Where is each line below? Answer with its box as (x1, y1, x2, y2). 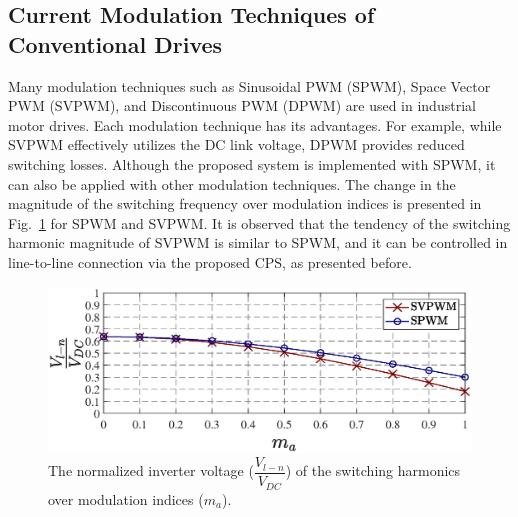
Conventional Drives (8, 28, 223, 59)
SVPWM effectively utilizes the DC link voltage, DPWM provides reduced (8, 134, 465, 155)
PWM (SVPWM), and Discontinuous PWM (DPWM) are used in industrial (8, 95, 476, 116)
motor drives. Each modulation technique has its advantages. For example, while (8, 114, 502, 135)
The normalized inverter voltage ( (48, 460, 254, 481)
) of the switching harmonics (285, 460, 461, 481)
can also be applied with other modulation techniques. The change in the (8, 173, 456, 194)
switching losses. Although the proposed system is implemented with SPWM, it (8, 153, 496, 174)
